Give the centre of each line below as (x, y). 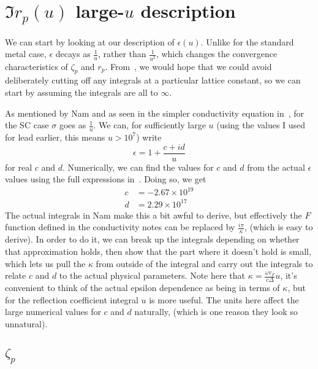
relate (16, 275)
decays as (73, 54)
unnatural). (26, 323)
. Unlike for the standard (247, 41)
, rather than (122, 54)
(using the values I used (261, 125)
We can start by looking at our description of (90, 41)
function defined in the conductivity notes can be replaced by (120, 227)
